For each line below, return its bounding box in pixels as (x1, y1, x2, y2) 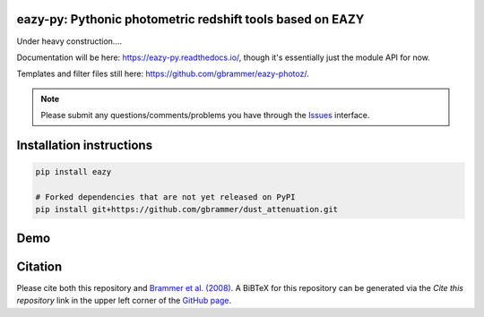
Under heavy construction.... (16, 36, 123, 47)
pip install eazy (35, 167, 112, 177)
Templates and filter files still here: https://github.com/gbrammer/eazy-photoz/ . (16, 68, 309, 80)
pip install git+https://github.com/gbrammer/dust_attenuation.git (35, 204, 339, 215)
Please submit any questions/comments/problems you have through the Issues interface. (40, 110, 370, 121)
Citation (16, 259, 63, 274)
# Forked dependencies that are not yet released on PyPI (35, 192, 296, 201)
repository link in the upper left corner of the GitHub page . (16, 296, 232, 306)
